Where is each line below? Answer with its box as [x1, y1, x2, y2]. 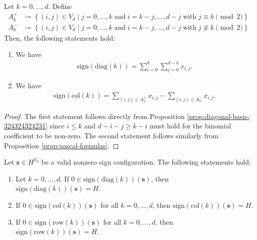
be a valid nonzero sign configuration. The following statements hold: [41, 157, 251, 167]
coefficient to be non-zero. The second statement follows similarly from [4, 130, 218, 141]
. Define [48, 1, 72, 11]
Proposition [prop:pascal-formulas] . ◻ [4, 140, 119, 150]
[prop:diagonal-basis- [187, 111, 250, 121]
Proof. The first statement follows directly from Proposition [4, 111, 185, 121]
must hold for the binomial [150, 120, 231, 131]
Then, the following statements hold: [4, 32, 115, 43]
